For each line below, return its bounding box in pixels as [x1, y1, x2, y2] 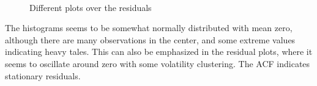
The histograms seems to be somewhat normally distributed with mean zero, [5, 21, 293, 34]
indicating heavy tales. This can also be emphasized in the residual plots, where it [5, 45, 313, 58]
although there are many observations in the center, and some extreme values [5, 33, 296, 46]
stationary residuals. [5, 69, 81, 82]
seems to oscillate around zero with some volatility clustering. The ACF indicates [5, 57, 310, 70]
